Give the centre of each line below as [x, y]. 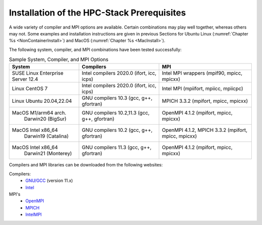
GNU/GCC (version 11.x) [49, 181]
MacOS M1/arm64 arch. [39, 113]
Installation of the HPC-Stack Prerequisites [98, 13]
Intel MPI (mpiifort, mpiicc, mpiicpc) [203, 89]
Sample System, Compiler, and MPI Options [59, 60]
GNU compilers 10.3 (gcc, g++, [117, 98]
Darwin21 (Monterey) [48, 154]
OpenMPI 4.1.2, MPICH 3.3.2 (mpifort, [205, 130]
